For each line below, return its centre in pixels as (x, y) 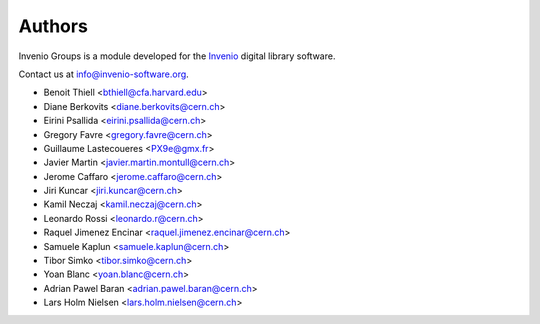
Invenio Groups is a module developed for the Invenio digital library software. (177, 56)
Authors (53, 26)
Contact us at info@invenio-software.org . (103, 74)
